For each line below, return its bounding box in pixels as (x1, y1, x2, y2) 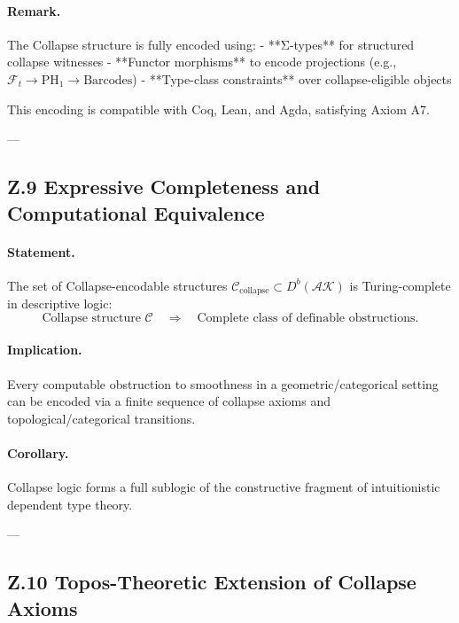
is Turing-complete (349, 276, 451, 294)
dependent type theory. (7, 495, 133, 513)
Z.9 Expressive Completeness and (7, 173, 321, 200)
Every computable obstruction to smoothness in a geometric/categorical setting (7, 374, 439, 393)
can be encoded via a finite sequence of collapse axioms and (7, 392, 331, 410)
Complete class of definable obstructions (197, 311, 416, 324)
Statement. (7, 242, 75, 261)
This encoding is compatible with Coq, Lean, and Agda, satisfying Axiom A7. (7, 99, 430, 118)
